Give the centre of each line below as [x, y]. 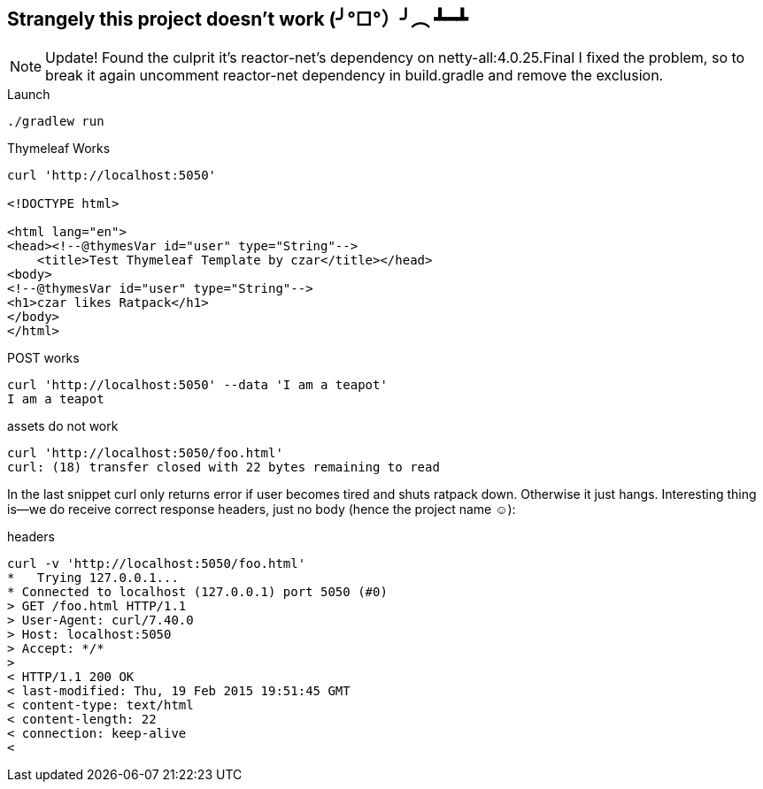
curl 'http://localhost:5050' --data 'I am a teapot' [197, 385]
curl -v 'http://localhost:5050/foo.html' [157, 564]
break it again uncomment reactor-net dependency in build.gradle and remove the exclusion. [355, 76]
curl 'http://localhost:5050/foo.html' [145, 453]
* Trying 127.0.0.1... [93, 578]
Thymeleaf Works [59, 149]
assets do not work [63, 426]
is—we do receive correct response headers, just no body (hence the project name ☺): [262, 509]
